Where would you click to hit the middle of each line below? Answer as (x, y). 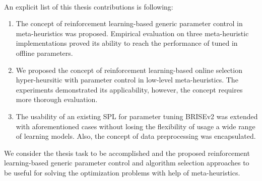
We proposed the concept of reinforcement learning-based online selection (129, 70)
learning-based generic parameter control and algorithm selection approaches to (127, 163)
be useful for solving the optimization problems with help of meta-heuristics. (122, 172)
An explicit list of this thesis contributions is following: (89, 6)
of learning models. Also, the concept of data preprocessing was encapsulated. (136, 136)
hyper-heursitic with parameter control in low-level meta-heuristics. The (127, 80)
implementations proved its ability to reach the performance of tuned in (127, 43)
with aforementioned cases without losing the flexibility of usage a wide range (136, 126)
